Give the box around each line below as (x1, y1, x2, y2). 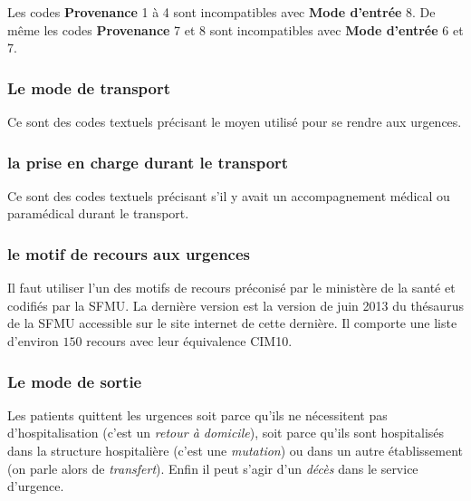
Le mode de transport (7, 76, 171, 99)
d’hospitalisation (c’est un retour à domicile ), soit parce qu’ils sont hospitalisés (7, 423, 445, 442)
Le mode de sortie (7, 370, 142, 392)
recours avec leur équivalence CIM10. (86, 332, 293, 350)
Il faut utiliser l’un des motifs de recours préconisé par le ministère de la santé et (7, 278, 456, 297)
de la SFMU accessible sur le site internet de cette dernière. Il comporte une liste (7, 313, 457, 332)
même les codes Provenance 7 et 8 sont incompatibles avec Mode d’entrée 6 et (7, 20, 464, 39)
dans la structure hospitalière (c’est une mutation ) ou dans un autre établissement (7, 441, 464, 459)
